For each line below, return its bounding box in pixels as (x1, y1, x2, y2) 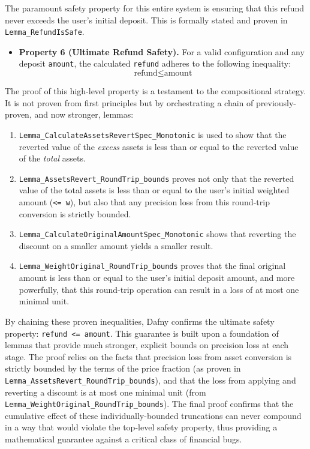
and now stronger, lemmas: (34, 108, 134, 121)
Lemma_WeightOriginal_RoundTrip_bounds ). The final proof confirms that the (5, 397, 294, 410)
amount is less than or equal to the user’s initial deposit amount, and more (19, 271, 295, 284)
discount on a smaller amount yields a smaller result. (19, 239, 213, 252)
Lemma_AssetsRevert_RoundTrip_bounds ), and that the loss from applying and (5, 373, 296, 386)
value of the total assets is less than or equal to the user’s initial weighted (19, 184, 290, 196)
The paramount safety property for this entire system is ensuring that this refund (5, 2, 304, 14)
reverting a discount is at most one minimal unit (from (5, 385, 206, 398)
